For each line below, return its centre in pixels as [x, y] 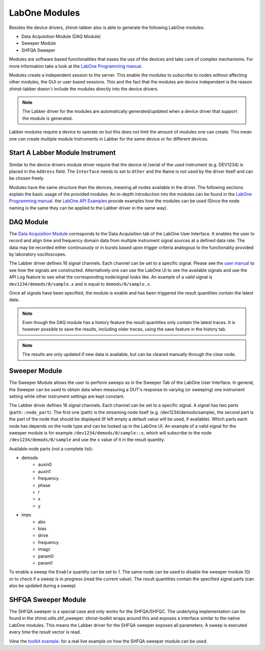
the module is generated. [48, 118]
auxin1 [44, 471]
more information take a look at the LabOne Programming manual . [76, 66]
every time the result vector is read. [45, 632]
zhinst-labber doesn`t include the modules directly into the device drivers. [84, 89]
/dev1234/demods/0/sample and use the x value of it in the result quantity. [87, 440]
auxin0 [45, 464]
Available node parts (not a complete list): [51, 449]
